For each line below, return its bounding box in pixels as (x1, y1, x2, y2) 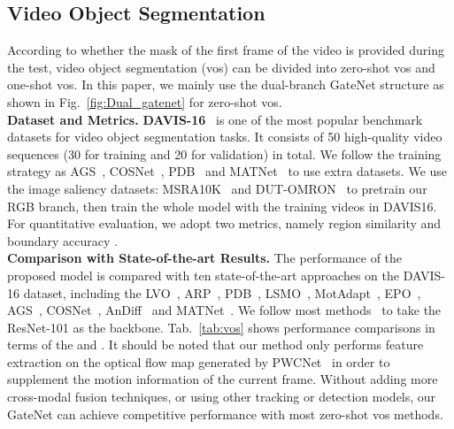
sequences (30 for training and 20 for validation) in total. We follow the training (7, 144, 442, 163)
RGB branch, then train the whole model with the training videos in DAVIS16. (7, 196, 437, 215)
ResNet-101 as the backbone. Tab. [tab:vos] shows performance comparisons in (7, 318, 435, 336)
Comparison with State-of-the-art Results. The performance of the (7, 249, 403, 267)
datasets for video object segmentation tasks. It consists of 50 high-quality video (7, 127, 442, 146)
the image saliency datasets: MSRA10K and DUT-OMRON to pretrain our (7, 179, 427, 197)
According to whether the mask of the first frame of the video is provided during (7, 41, 444, 59)
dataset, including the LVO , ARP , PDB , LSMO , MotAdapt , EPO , (23, 283, 421, 302)
